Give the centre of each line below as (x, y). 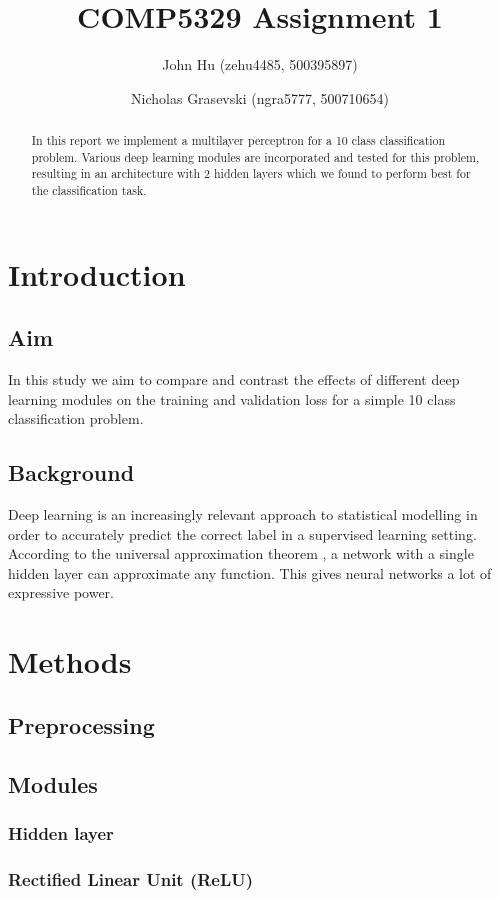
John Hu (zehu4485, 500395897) (260, 64)
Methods (70, 661)
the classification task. (89, 190)
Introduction (97, 273)
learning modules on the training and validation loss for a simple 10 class (232, 398)
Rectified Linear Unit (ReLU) (131, 878)
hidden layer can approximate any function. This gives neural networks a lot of (250, 572)
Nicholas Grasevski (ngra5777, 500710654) (260, 97)
